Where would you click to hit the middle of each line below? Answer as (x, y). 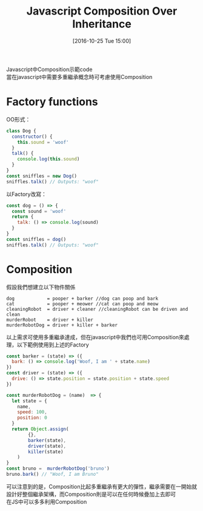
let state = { (29, 401)
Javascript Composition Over (102, 11)
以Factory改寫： (26, 194)
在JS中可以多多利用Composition (47, 501)
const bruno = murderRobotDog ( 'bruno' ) (58, 469)
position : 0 (32, 418)
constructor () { (32, 137)
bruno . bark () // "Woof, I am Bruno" (52, 475)
